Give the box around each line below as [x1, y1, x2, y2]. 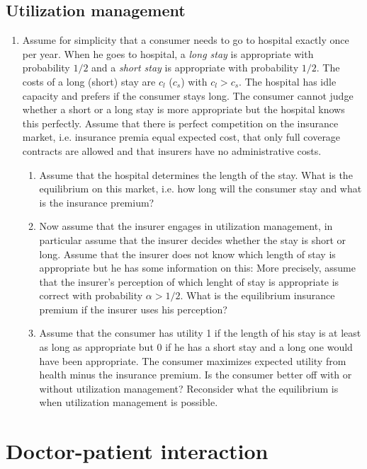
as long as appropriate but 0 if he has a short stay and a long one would [39, 340, 353, 354]
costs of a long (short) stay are [22, 74, 156, 88]
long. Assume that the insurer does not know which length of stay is [39, 246, 336, 261]
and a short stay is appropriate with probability [91, 60, 299, 75]
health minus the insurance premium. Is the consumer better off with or [39, 367, 352, 382]
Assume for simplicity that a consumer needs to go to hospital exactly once [22, 33, 349, 47]
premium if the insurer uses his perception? [39, 301, 227, 316]
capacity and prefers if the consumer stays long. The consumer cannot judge [22, 88, 354, 103]
